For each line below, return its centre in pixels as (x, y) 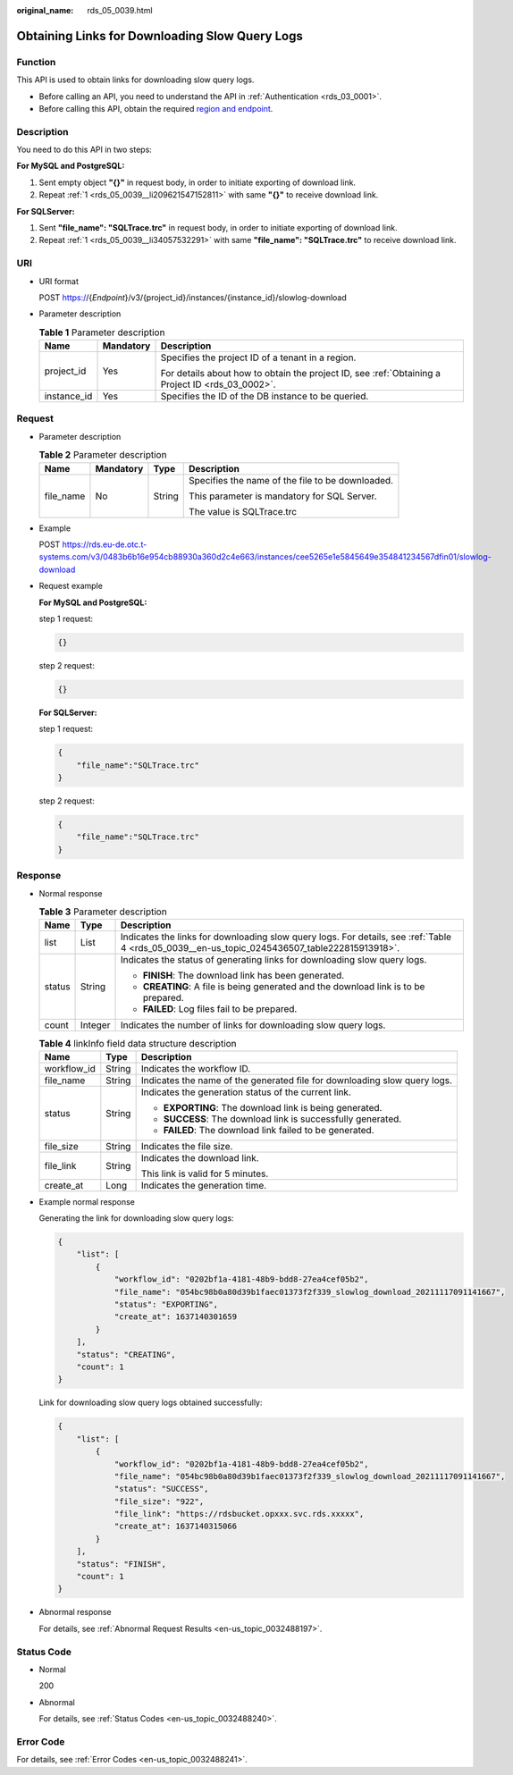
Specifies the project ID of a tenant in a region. (258, 358)
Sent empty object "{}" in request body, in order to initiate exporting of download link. (198, 182)
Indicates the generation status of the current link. (246, 1092)
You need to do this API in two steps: (84, 150)
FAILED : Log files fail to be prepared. (220, 1009)
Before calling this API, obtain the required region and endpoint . (156, 108)
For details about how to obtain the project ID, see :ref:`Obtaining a (301, 374)
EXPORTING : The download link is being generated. (273, 1107)
